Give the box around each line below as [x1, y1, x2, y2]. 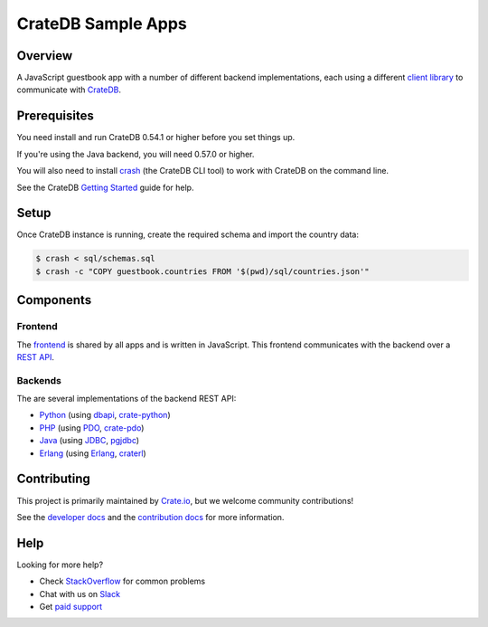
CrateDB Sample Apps [16, 14, 187, 33]
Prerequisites [16, 109, 94, 124]
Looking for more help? [16, 559, 104, 570]
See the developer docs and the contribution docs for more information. [16, 511, 285, 522]
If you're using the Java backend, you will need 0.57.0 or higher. [16, 148, 255, 159]
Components [16, 292, 92, 308]
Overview [16, 48, 73, 63]
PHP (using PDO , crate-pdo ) [39, 422, 145, 433]
